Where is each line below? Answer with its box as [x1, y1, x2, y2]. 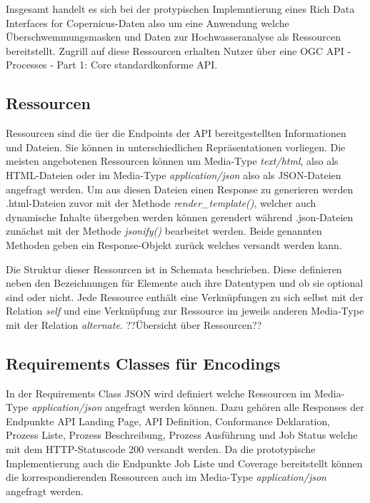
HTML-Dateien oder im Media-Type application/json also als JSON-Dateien [6, 167, 341, 182]
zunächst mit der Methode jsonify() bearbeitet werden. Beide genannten [6, 223, 322, 238]
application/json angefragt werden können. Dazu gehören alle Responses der [31, 400, 364, 415]
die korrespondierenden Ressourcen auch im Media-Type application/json [6, 469, 326, 484]
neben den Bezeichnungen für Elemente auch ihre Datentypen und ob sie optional [6, 275, 364, 290]
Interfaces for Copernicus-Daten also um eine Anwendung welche [6, 15, 289, 30]
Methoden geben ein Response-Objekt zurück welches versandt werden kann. [6, 237, 342, 252]
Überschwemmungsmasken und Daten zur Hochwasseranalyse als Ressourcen [6, 29, 341, 44]
